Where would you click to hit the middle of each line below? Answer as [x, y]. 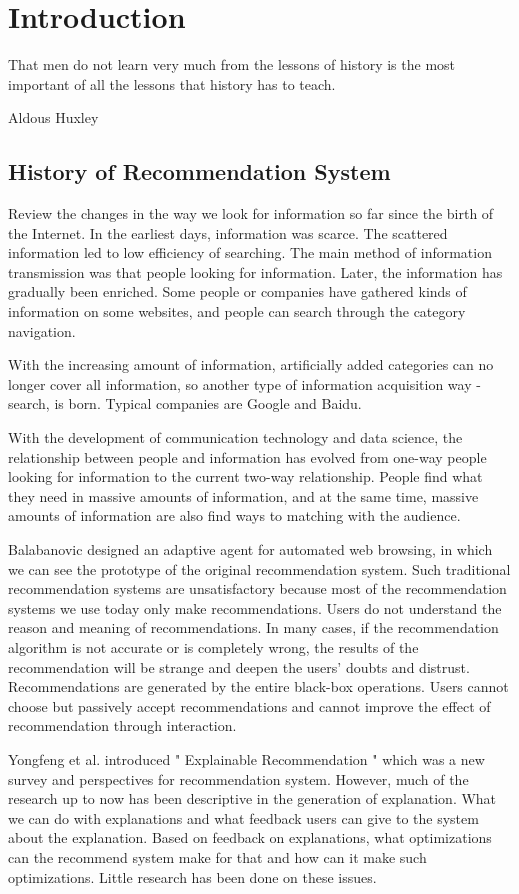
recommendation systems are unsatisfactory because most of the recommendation [257, 588]
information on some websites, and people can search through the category [237, 311]
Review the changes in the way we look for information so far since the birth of [251, 213]
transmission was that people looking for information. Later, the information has [255, 271]
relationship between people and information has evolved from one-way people [247, 456]
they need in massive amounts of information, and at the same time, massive [243, 495]
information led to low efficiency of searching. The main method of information [250, 252]
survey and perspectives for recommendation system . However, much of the [238, 778]
